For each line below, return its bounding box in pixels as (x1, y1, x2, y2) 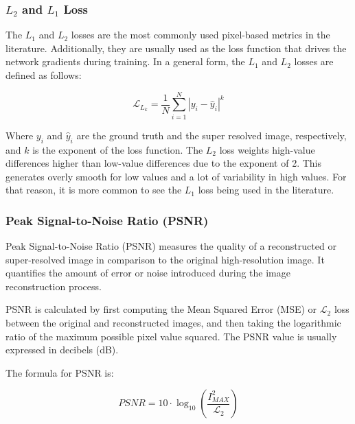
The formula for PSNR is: (5, 365, 114, 379)
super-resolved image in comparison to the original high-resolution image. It (5, 252, 325, 266)
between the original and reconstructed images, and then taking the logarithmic (5, 316, 341, 330)
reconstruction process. (5, 279, 102, 293)
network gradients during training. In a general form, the (5, 54, 245, 69)
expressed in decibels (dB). (5, 342, 119, 357)
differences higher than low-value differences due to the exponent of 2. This (5, 156, 321, 170)
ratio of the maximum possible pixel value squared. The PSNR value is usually (5, 329, 337, 343)
